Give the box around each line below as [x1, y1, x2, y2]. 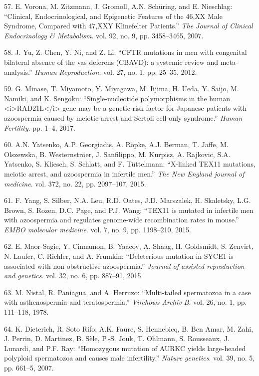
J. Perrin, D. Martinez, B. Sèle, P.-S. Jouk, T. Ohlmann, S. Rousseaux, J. [4, 333, 230, 344]
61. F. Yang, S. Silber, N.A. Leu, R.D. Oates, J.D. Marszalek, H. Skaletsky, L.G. [4, 195, 251, 205]
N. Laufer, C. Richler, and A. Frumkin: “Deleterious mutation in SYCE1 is [4, 251, 234, 261]
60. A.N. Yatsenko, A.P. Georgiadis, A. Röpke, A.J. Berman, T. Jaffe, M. [4, 139, 229, 150]
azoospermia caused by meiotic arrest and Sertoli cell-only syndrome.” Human [4, 112, 243, 123]
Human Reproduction [34, 66, 99, 77]
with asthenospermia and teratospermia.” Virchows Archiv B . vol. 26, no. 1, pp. [4, 297, 247, 307]
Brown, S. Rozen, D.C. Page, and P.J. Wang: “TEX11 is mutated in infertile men [4, 204, 254, 215]
